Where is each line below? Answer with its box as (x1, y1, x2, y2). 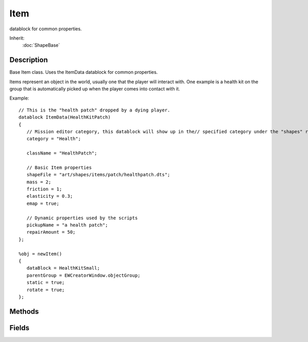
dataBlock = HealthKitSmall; (26, 265, 100, 271)
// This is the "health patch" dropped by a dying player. (18, 107, 170, 113)
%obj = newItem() (18, 251, 62, 257)
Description (9, 55, 48, 64)
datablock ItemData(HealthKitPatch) (18, 115, 111, 120)
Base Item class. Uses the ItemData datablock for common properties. (9, 69, 158, 75)
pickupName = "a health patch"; (26, 222, 108, 228)
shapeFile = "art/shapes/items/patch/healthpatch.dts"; (26, 172, 170, 178)
